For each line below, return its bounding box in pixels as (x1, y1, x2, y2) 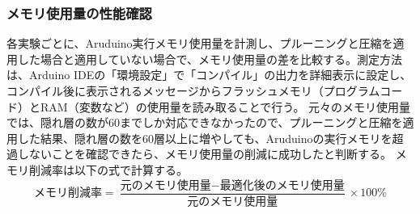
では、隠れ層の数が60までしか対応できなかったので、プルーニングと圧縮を (6, 114, 403, 131)
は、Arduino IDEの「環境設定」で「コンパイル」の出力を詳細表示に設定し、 (6, 66, 412, 83)
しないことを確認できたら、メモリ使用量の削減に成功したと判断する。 (17, 145, 392, 162)
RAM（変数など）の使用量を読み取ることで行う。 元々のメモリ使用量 (40, 98, 411, 115)
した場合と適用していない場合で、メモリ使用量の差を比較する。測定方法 (17, 50, 403, 67)
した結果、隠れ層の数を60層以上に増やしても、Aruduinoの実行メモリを (17, 129, 392, 146)
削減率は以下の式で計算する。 (28, 161, 188, 178)
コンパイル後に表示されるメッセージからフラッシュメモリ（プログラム (6, 82, 380, 99)
